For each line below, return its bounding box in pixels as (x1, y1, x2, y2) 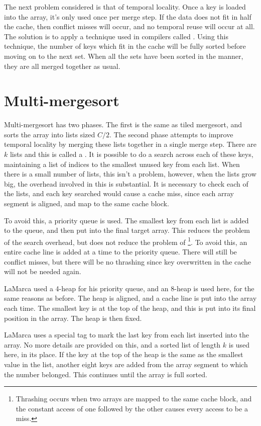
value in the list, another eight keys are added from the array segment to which (4, 359, 248, 369)
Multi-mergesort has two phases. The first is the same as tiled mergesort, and (4, 119, 242, 130)
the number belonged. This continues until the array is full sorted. (4, 369, 207, 379)
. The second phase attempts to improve (109, 129, 233, 139)
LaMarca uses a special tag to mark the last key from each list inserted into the (4, 329, 249, 340)
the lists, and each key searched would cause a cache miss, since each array (4, 188, 234, 199)
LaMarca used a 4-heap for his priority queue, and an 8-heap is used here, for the (4, 283, 254, 293)
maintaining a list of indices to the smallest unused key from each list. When (4, 158, 240, 169)
